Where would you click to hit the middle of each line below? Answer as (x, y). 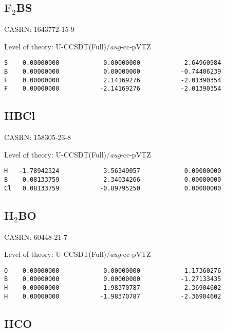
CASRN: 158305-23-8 (38, 137)
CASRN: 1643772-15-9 (40, 29)
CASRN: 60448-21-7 (36, 237)
